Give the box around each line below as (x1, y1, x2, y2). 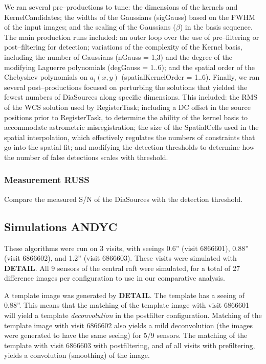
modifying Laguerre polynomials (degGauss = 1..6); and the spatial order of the (4, 61, 255, 72)
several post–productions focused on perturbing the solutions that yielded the (4, 81, 248, 92)
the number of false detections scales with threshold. (4, 151, 168, 162)
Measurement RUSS (4, 173, 90, 186)
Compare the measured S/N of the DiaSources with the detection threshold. (4, 193, 243, 204)
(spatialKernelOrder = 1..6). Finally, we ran (121, 72, 260, 82)
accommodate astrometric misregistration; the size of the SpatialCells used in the (4, 122, 259, 132)
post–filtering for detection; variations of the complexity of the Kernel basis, (4, 41, 242, 52)
